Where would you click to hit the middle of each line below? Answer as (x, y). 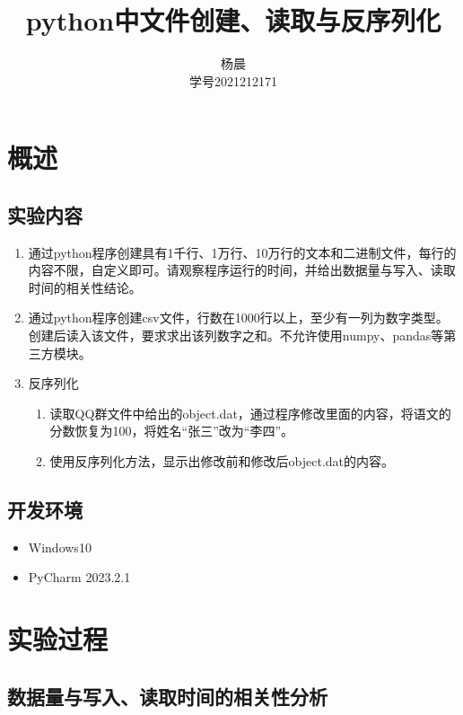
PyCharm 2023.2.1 (79, 577)
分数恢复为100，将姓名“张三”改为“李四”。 (172, 431)
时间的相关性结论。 (85, 287)
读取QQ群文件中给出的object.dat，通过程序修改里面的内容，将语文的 (250, 413)
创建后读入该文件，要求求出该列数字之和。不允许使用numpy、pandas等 (236, 335)
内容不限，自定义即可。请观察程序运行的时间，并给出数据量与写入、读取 (242, 270)
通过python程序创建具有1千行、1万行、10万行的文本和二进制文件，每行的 (242, 252)
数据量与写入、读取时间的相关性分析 (167, 696)
